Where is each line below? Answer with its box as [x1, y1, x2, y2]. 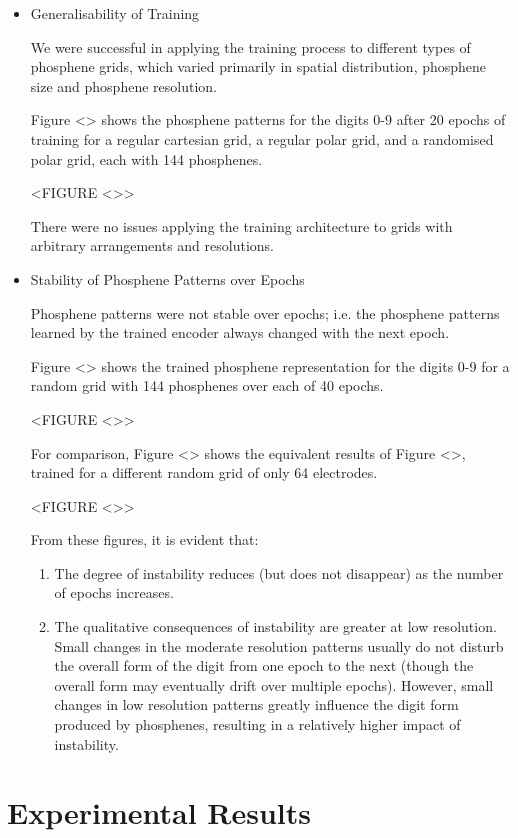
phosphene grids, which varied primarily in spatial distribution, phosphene [30, 56, 487, 77]
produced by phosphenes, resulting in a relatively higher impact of [54, 714, 461, 735]
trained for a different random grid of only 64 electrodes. [30, 462, 378, 483]
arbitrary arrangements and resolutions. [30, 235, 274, 256]
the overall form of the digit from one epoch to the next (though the [54, 655, 474, 676]
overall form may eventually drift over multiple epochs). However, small [54, 674, 494, 695]
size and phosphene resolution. [30, 75, 217, 96]
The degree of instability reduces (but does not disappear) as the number [54, 562, 504, 583]
